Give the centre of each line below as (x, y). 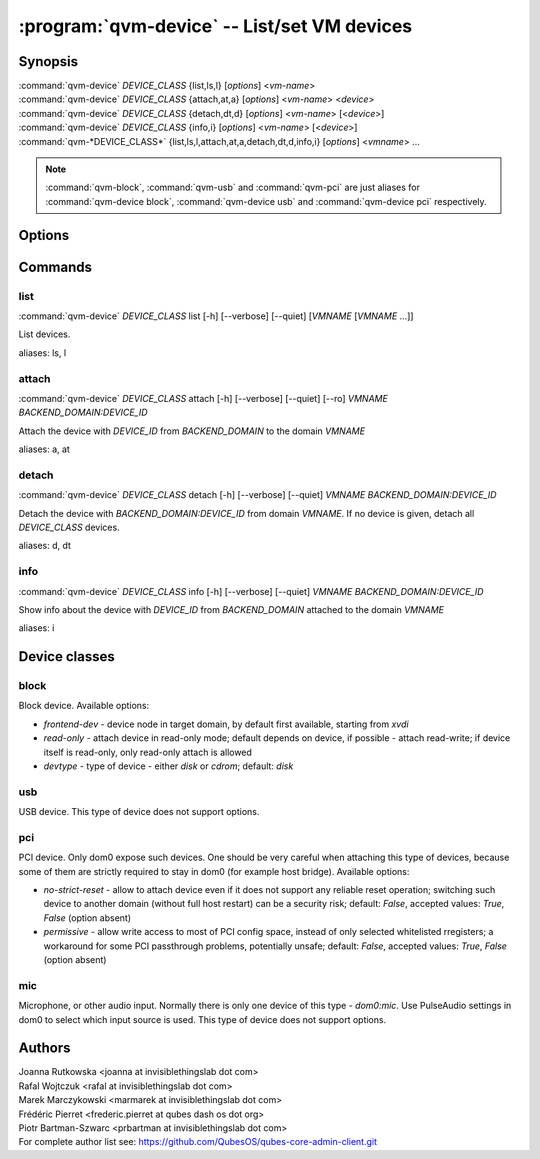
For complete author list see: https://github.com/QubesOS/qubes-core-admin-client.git (198, 1142)
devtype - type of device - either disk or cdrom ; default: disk (168, 766)
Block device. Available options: (84, 706)
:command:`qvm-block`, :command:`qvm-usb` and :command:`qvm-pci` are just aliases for (232, 187)
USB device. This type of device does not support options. (139, 812)
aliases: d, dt (45, 546)
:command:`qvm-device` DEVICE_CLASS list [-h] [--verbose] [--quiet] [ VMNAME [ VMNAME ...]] (216, 316)
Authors (44, 1048)
